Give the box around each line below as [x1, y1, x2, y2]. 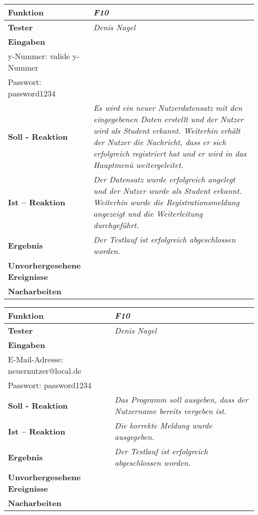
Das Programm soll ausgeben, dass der [115, 394, 249, 405]
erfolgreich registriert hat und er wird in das [93, 148, 247, 159]
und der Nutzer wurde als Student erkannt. [93, 185, 242, 196]
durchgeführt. [93, 219, 139, 231]
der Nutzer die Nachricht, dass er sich [93, 136, 226, 148]
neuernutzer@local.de [8, 365, 81, 376]
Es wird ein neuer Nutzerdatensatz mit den [93, 102, 243, 113]
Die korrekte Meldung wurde [115, 420, 212, 431]
